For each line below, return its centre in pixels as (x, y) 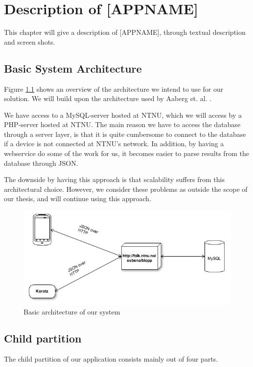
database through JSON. (41, 163)
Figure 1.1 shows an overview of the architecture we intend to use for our (114, 89)
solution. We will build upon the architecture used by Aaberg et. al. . (108, 98)
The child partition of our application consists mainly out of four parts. (111, 358)
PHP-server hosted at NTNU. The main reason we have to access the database (122, 124)
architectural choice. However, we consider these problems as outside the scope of (126, 189)
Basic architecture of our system (72, 312)
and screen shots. (30, 41)
